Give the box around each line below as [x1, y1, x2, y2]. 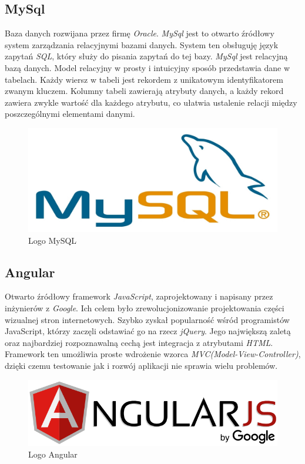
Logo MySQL [28, 234, 77, 246]
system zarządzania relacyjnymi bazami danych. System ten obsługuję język [5, 38, 279, 51]
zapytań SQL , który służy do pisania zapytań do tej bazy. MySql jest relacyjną [5, 50, 288, 62]
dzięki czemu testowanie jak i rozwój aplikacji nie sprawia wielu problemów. [5, 359, 278, 371]
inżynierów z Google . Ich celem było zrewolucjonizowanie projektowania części [5, 302, 284, 314]
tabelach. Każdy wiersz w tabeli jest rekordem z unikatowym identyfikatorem [5, 73, 283, 85]
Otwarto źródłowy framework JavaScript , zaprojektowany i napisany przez [5, 290, 273, 302]
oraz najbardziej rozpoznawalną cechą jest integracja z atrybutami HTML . [5, 336, 273, 348]
